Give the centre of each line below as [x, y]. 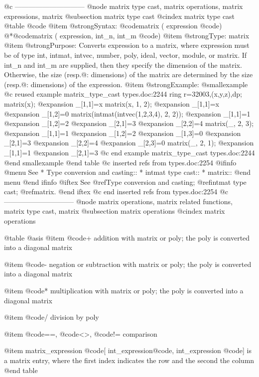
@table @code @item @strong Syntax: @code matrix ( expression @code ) [113, 26]
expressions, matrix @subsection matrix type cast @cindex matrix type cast [120, 16]
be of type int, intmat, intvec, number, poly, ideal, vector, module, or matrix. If [126, 55]
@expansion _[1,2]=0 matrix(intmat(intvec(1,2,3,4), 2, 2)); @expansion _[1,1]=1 [127, 113]
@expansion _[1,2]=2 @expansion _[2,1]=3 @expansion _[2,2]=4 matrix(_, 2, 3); [129, 123]
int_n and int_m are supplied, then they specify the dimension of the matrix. [123, 64]
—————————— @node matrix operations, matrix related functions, [118, 201]
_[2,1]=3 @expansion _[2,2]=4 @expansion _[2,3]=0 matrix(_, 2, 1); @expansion [129, 143]
